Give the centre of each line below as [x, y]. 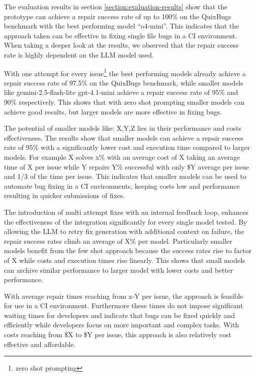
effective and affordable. [40, 344]
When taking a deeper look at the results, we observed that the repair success [121, 45]
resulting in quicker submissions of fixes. [64, 195]
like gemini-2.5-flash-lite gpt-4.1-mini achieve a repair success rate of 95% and [121, 92]
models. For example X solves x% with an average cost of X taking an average [122, 157]
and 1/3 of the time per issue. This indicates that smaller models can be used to [125, 176]
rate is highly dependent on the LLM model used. [79, 54]
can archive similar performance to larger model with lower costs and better [119, 270]
